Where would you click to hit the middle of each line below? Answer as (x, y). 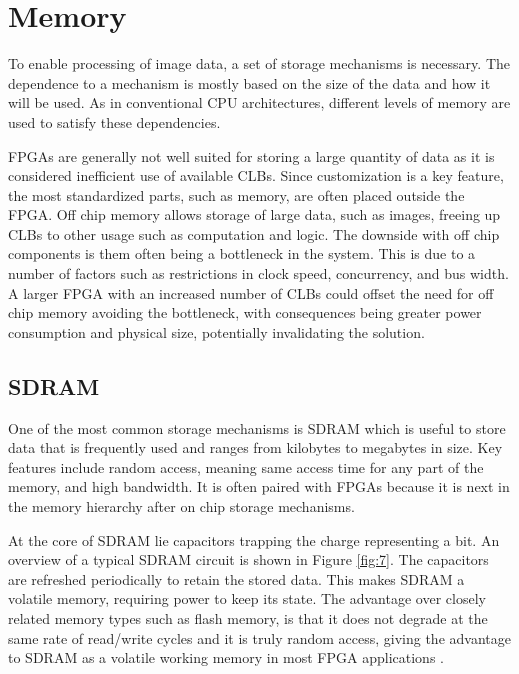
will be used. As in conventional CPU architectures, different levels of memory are (259, 102)
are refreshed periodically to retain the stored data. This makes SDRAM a (236, 578)
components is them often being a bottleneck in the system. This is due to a (242, 253)
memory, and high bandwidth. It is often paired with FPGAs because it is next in (259, 486)
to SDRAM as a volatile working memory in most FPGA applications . (226, 657)
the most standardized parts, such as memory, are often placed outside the (236, 194)
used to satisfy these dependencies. (114, 121)
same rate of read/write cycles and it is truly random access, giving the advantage (259, 637)
